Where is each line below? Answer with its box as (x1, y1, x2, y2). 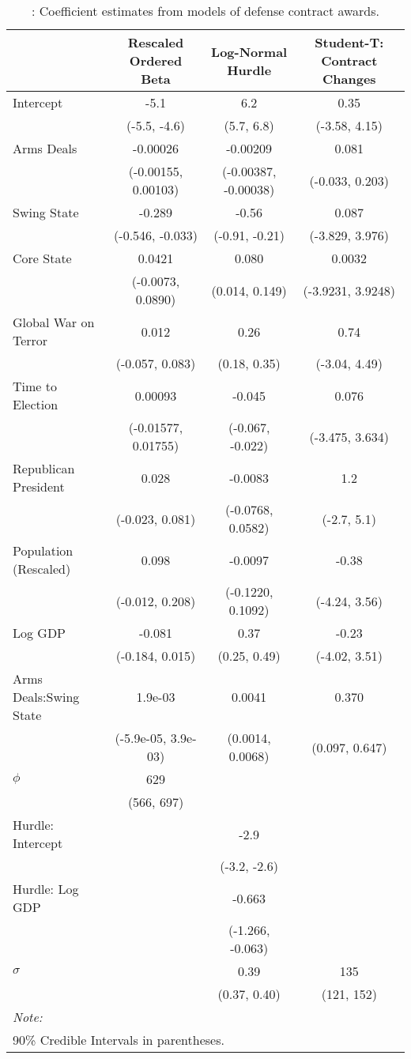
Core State (13, 249, 72, 267)
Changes (322, 70, 376, 88)
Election (13, 395, 58, 413)
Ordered (129, 51, 183, 70)
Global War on (13, 313, 95, 331)
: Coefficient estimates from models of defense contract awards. (31, 2, 380, 20)
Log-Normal (211, 42, 288, 61)
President (13, 477, 65, 496)
